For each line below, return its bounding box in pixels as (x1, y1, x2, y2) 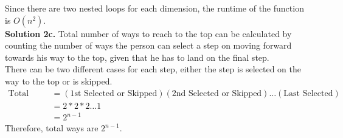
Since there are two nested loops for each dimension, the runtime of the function (5, 2, 304, 14)
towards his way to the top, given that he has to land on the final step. (5, 50, 269, 63)
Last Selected (283, 89, 333, 98)
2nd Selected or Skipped (171, 89, 262, 98)
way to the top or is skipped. (5, 74, 113, 87)
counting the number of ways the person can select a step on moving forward (5, 39, 292, 52)
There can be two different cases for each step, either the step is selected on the (5, 63, 302, 75)
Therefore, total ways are (5, 122, 99, 134)
